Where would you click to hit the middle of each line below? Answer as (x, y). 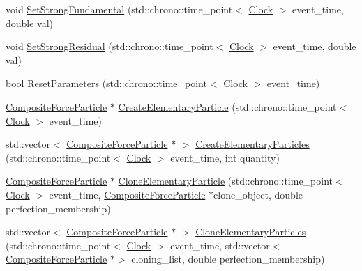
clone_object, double (258, 194)
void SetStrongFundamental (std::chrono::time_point (119, 9)
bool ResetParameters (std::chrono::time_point (106, 83)
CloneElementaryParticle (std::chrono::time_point (226, 181)
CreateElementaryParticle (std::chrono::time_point (227, 106)
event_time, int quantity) (225, 157)
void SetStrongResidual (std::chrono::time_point (110, 46)
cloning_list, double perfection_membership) (228, 259)
